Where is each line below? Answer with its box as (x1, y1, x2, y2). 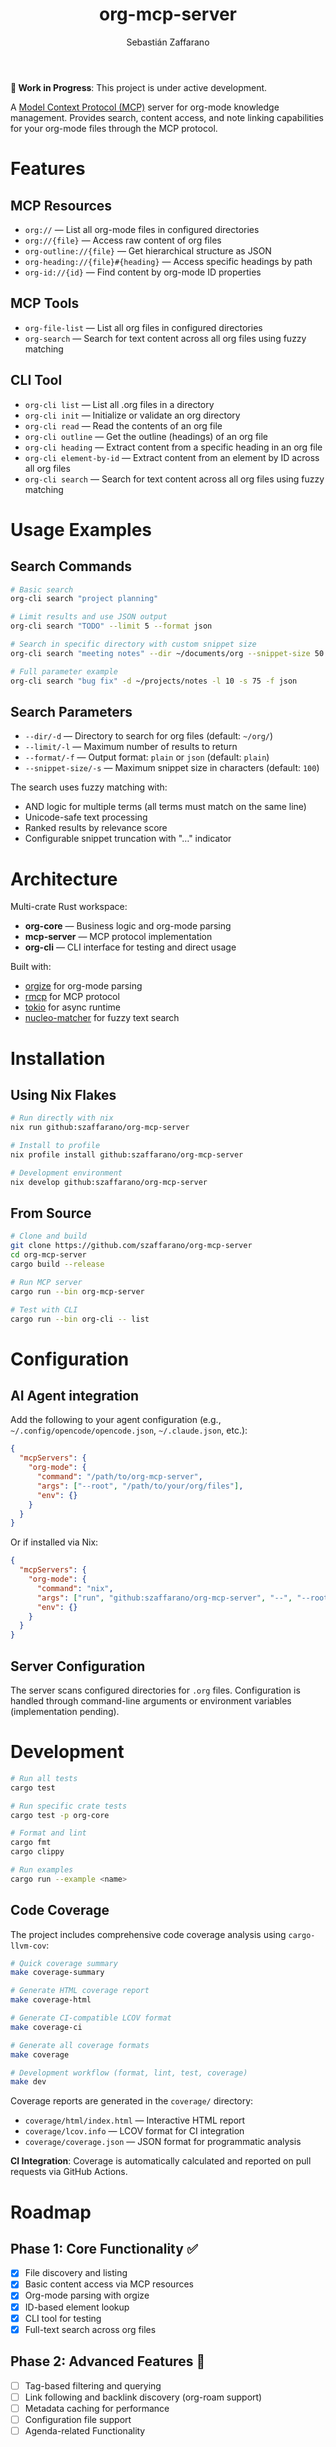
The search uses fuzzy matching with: (10, 781, 168, 793)
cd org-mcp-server (10, 1250, 87, 1260)
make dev (10, 2077, 47, 2087)
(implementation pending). (10, 1705, 120, 1717)
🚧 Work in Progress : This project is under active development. (10, 81, 268, 93)
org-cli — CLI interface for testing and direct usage (24, 941, 237, 953)
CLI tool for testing (24, 2312, 102, 2324)
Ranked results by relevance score (24, 822, 168, 834)
